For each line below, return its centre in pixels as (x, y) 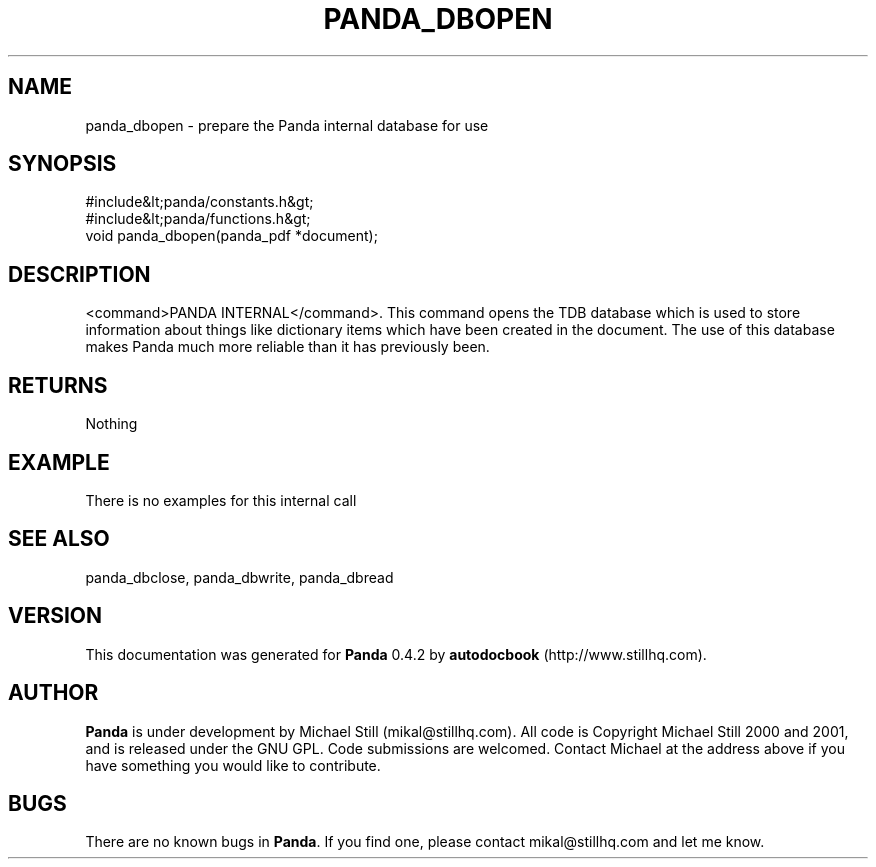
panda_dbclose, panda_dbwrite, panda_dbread (239, 577)
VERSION (55, 616)
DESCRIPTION (79, 274)
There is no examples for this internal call (221, 500)
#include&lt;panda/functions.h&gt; (198, 219)
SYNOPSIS (62, 164)
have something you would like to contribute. (233, 765)
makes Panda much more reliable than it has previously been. (287, 347)
